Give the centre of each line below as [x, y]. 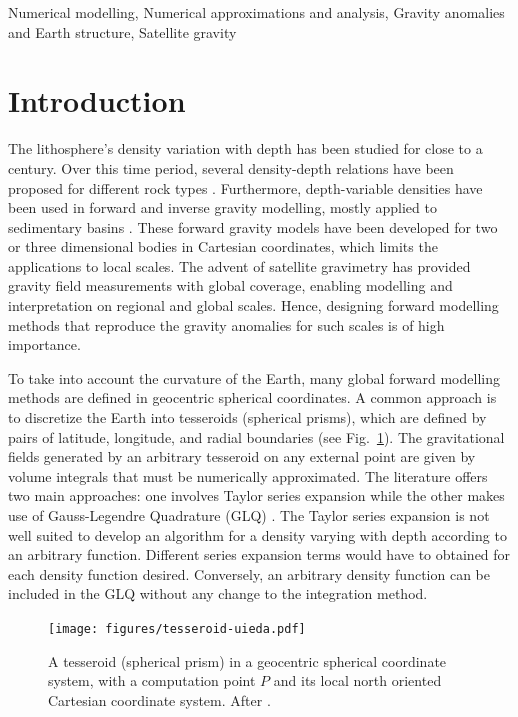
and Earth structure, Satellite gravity [122, 31]
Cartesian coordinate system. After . [159, 699]
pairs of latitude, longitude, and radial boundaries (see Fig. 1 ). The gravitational [256, 436]
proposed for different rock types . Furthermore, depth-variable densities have [245, 187]
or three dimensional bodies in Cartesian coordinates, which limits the [223, 246]
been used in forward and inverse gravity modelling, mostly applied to [222, 207]
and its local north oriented [357, 680]
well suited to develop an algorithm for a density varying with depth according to [257, 534]
